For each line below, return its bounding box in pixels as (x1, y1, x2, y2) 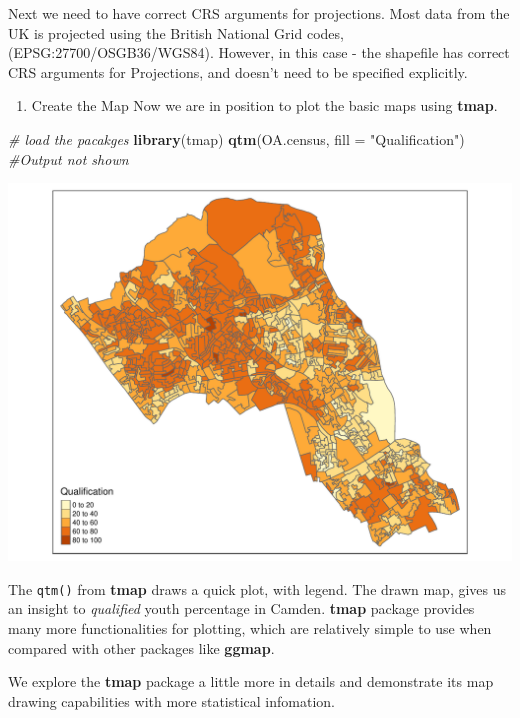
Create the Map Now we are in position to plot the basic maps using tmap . (31, 95, 498, 116)
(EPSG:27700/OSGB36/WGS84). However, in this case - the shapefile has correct (8, 42, 510, 63)
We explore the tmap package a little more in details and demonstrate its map (8, 671, 494, 692)
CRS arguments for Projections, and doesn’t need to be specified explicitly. (8, 61, 468, 82)
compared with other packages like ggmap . (8, 637, 275, 658)
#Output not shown (8, 148, 129, 169)
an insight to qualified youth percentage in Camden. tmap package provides (8, 598, 475, 619)
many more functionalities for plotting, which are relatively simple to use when (8, 618, 492, 638)
